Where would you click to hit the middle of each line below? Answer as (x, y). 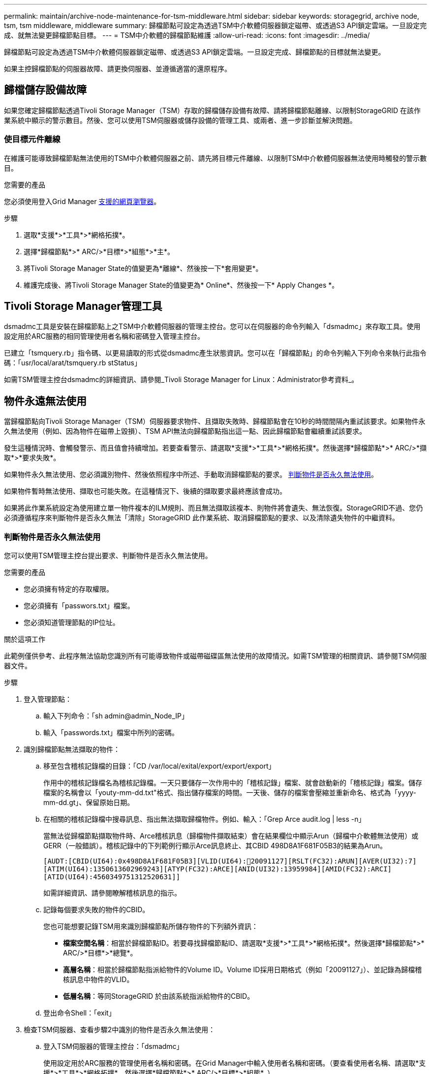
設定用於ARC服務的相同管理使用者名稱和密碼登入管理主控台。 (104, 336)
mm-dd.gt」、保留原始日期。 (89, 803)
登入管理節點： (48, 699)
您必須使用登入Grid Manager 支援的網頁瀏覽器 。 (82, 201)
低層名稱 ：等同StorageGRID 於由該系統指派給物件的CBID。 (159, 996)
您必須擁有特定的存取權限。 (68, 589)
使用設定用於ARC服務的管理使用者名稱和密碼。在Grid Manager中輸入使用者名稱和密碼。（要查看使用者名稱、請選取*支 (235, 1063)
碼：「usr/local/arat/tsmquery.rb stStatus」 (73, 363)
